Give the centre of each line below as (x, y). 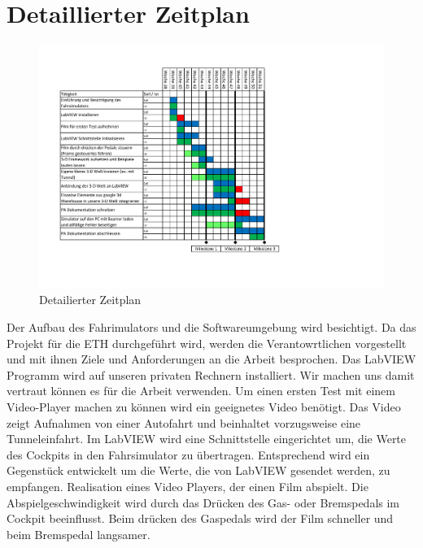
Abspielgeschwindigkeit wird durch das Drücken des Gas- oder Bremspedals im (203, 502)
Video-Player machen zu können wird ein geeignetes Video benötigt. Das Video (204, 406)
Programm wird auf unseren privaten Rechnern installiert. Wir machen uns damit (211, 374)
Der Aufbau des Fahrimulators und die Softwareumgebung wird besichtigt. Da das (211, 326)
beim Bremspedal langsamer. (78, 534)
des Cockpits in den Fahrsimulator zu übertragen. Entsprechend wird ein (188, 454)
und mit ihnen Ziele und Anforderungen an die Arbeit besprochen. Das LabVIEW (211, 359)
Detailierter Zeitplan (90, 300)
